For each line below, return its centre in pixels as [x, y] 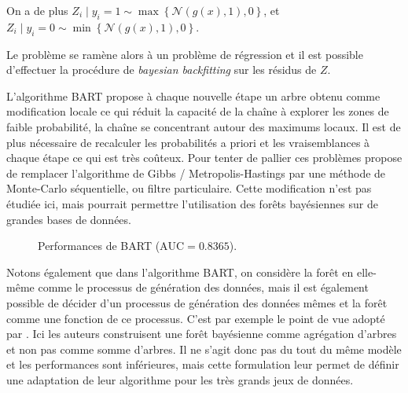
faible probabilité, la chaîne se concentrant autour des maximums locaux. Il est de [204, 126]
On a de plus [37, 10]
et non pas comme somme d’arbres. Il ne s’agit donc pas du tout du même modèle [204, 349]
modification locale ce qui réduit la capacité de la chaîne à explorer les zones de [198, 111]
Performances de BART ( [99, 246]
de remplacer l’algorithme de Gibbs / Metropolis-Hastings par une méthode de [196, 173]
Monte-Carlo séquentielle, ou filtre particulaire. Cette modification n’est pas [189, 188]
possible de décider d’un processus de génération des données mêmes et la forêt [197, 302]
